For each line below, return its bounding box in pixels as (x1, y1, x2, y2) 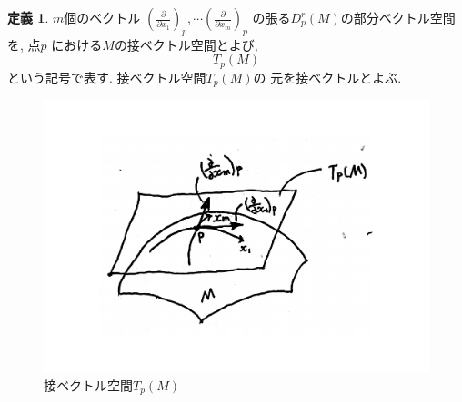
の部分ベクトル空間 (340, 8, 456, 26)
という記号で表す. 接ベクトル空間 (7, 67, 206, 86)
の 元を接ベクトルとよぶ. (253, 67, 402, 86)
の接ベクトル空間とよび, (114, 34, 258, 54)
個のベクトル (64, 8, 141, 26)
